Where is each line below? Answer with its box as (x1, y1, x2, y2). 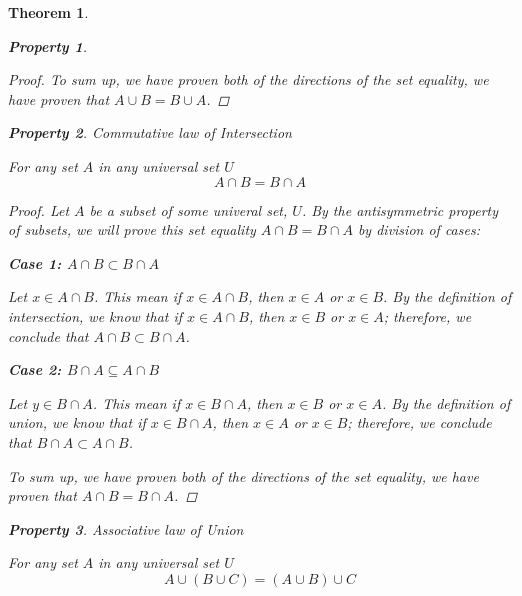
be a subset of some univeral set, (89, 199, 288, 220)
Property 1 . (8, 35, 88, 56)
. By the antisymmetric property (301, 199, 499, 220)
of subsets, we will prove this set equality (8, 219, 256, 240)
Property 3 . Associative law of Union (8, 518, 244, 539)
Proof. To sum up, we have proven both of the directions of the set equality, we (8, 69, 489, 90)
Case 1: (8, 252, 62, 273)
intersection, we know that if (8, 305, 183, 326)
